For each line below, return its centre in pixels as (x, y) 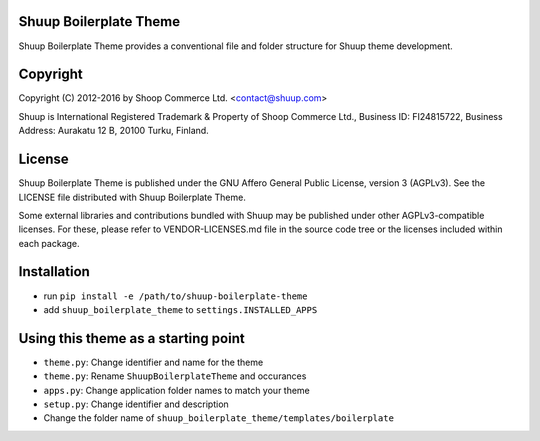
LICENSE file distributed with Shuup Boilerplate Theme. (132, 197)
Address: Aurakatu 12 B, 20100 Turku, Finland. (113, 131)
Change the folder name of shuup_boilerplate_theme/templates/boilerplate (219, 418)
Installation (54, 271)
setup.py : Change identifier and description (136, 404)
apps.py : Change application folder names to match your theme (176, 390)
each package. (49, 243)
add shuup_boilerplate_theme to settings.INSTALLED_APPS (180, 309)
